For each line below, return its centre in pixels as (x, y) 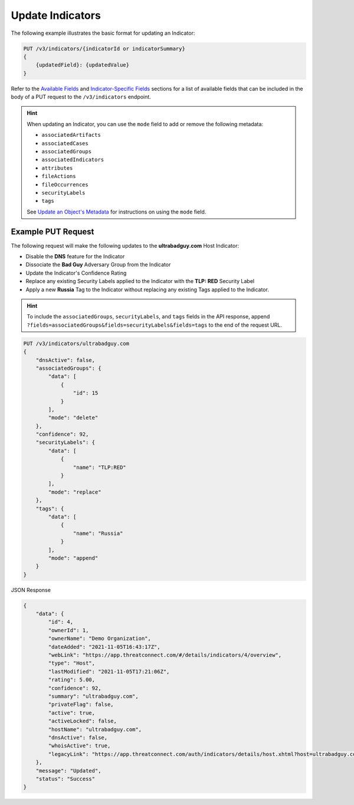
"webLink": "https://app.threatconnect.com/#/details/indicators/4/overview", (165, 655)
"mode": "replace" (75, 492)
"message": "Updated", (68, 770)
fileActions (59, 176)
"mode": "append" (73, 558)
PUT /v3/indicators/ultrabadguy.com (76, 343)
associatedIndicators (73, 160)
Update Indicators (56, 15)
